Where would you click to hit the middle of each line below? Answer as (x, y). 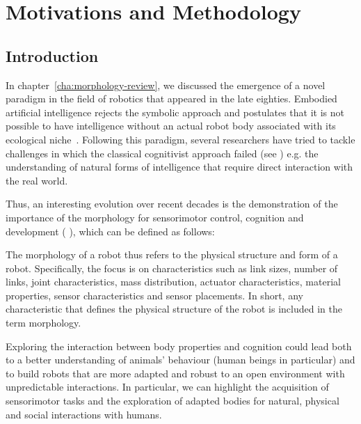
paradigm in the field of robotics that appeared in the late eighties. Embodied (171, 99)
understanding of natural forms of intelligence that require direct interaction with (179, 167)
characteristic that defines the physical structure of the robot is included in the (174, 309)
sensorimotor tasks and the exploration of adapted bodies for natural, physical (173, 401)
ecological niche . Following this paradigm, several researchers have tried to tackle (180, 139)
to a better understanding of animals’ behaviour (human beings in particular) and (180, 360)
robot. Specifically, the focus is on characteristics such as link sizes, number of (172, 268)
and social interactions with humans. (84, 414)
